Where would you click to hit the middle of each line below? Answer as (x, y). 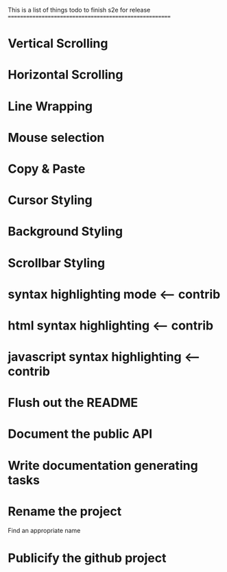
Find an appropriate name (44, 530)
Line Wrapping (50, 106)
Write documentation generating (103, 465)
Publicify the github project (87, 558)
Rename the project (65, 511)
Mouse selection (56, 137)
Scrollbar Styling (57, 263)
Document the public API (80, 434)
